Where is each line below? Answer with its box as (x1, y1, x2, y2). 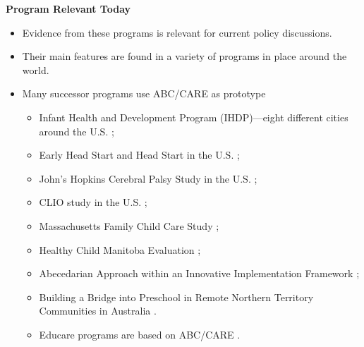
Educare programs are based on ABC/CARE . (39, 327, 241, 341)
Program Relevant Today (6, 1, 131, 16)
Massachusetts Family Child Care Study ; (39, 218, 219, 233)
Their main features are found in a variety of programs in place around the (22, 49, 347, 63)
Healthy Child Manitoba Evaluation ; (39, 242, 201, 257)
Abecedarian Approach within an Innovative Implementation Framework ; (39, 266, 360, 281)
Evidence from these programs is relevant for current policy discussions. (22, 25, 332, 39)
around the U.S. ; (39, 123, 114, 138)
